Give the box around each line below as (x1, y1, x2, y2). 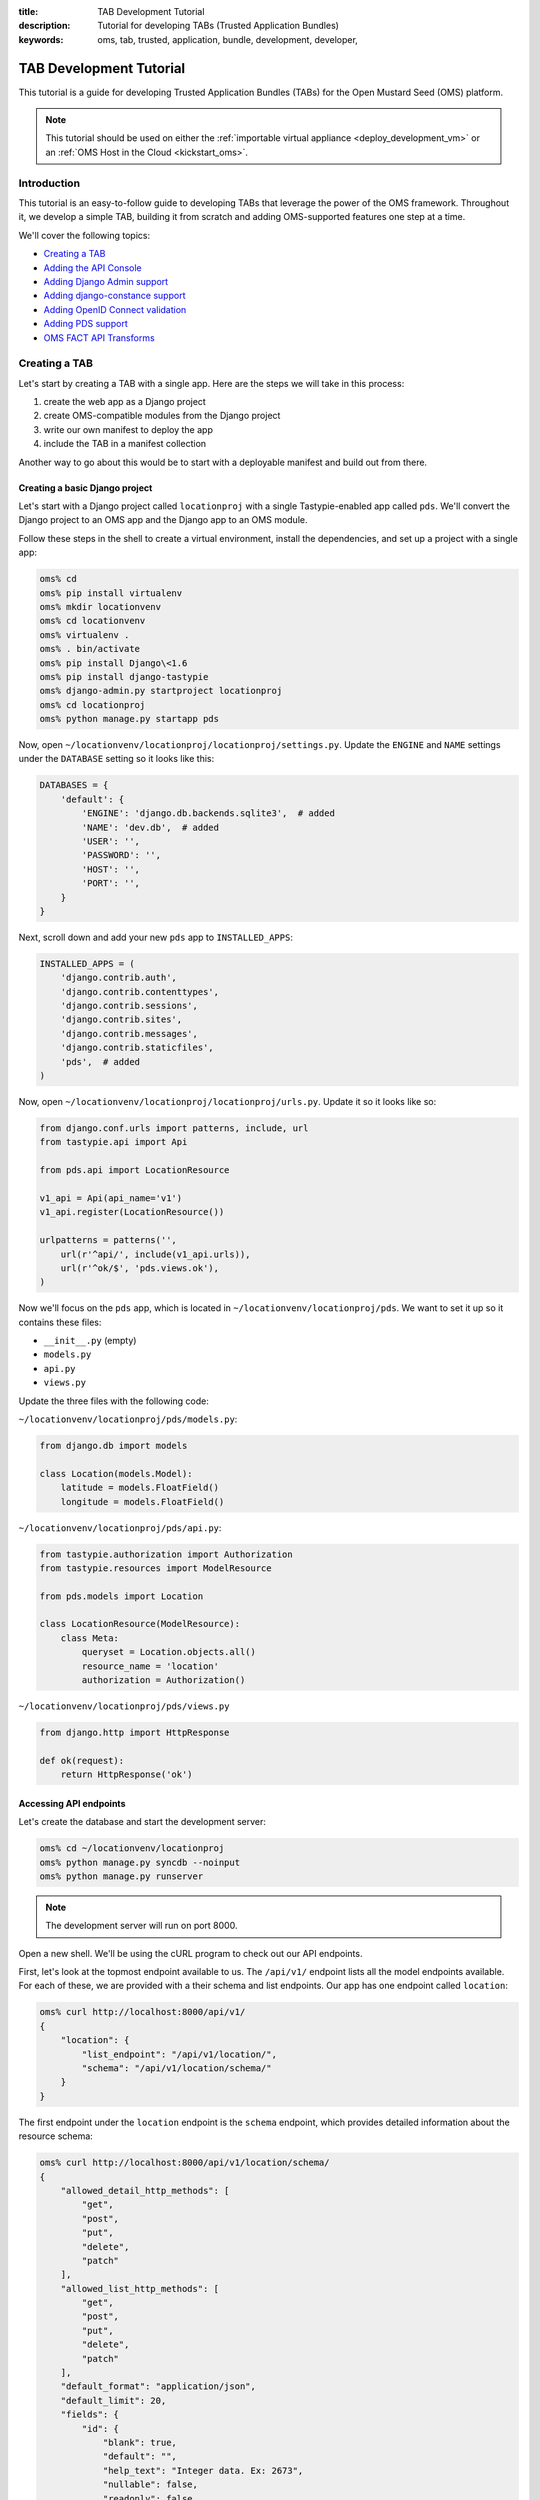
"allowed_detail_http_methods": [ (60, 2185, 230, 2196)
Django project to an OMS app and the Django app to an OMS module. (18, 514, 308, 526)
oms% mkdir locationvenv (39, 601, 162, 612)
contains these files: (18, 1316, 102, 1328)
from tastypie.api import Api (39, 1136, 188, 1148)
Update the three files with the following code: (18, 1395, 210, 1407)
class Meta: (60, 1632, 120, 1644)
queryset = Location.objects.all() (81, 1646, 257, 1658)
